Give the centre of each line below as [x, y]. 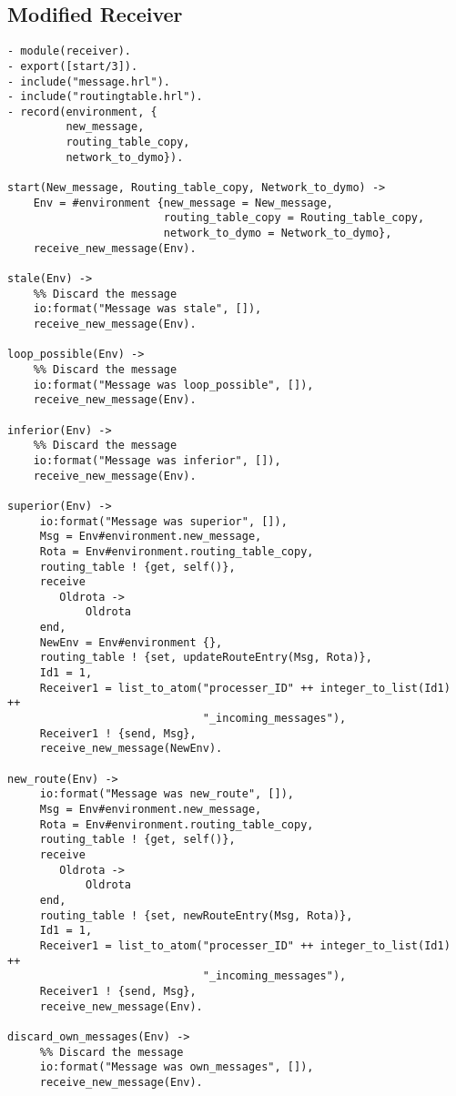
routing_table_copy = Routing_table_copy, [294, 218]
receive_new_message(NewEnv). [131, 749]
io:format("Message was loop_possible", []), [173, 385]
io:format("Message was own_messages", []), [177, 1067]
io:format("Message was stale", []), [147, 309]
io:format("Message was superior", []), [163, 521]
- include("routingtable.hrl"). [105, 97]
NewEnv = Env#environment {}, [131, 642]
